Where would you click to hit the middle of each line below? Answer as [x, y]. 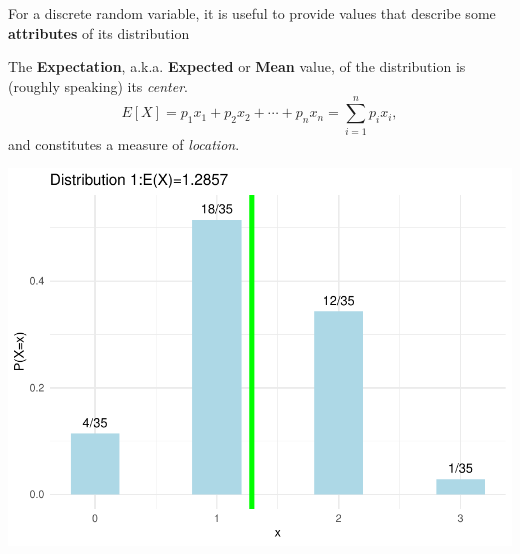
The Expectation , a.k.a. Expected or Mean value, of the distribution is [237, 66]
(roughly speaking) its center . [98, 85]
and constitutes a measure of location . [124, 143]
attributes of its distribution [99, 32]
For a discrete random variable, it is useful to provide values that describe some [252, 13]
